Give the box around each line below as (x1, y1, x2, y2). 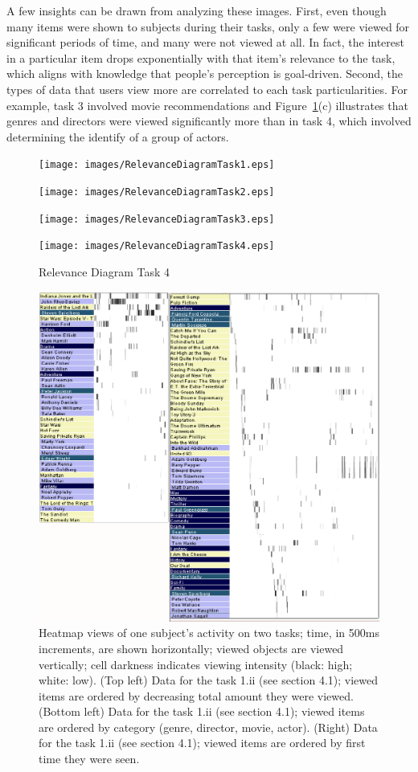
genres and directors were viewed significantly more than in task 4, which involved (6, 112, 412, 129)
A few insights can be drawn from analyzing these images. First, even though (6, 2, 387, 18)
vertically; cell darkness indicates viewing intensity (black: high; (39, 656, 353, 672)
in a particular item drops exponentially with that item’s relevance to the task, (6, 49, 395, 66)
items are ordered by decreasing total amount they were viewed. (39, 687, 354, 704)
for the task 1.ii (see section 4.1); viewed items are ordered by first (39, 734, 366, 751)
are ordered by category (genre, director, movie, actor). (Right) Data (39, 718, 378, 735)
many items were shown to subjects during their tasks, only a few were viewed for (6, 18, 410, 35)
